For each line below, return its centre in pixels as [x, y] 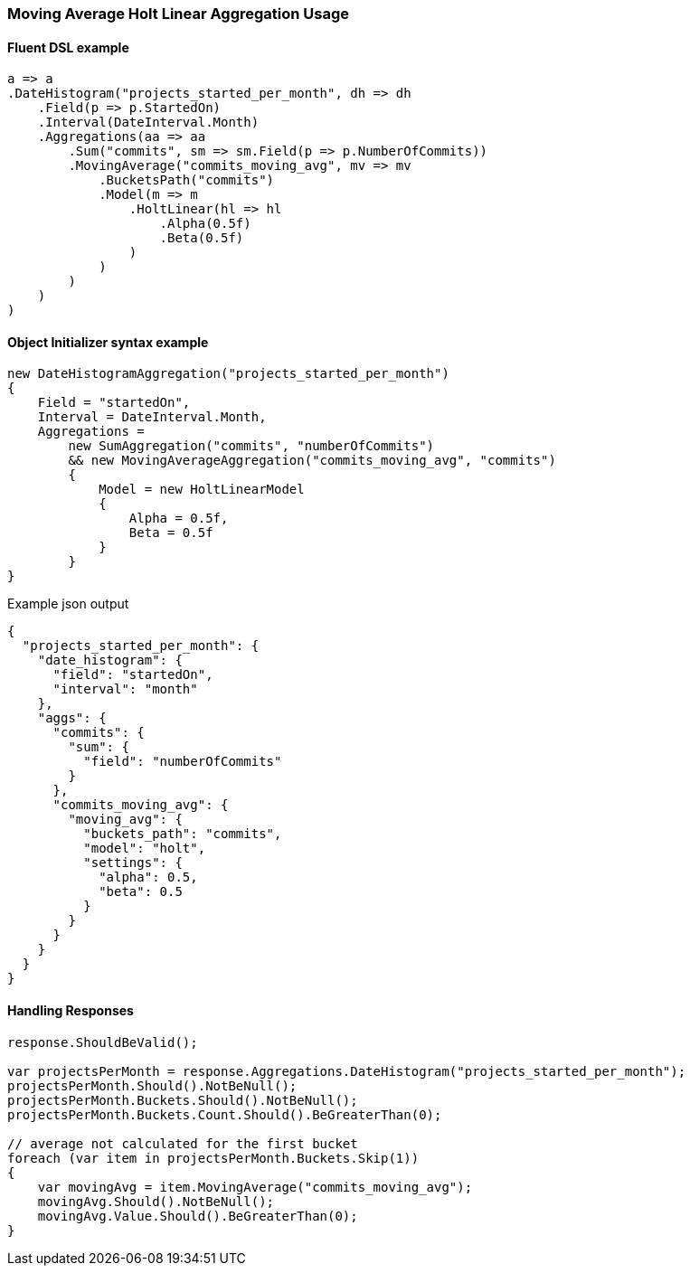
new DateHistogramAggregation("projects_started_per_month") [228, 374]
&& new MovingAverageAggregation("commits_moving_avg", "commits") [312, 461]
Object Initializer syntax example [108, 342]
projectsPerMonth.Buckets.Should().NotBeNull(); [183, 1100]
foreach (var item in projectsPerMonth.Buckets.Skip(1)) [213, 1158]
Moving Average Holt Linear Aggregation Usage [179, 14]
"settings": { [133, 863]
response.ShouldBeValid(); [103, 1042]
